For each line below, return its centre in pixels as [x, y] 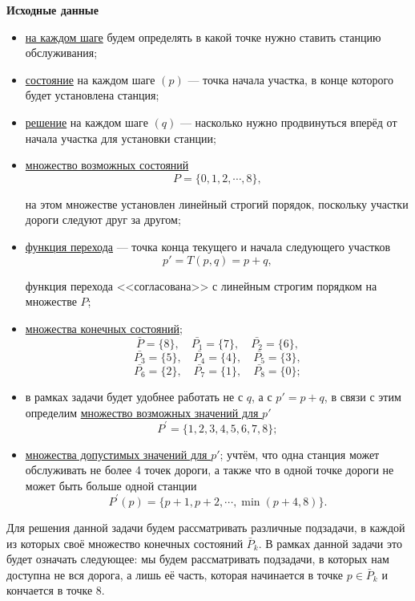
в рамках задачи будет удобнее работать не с [134, 396]
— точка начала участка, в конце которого [290, 79]
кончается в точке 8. [56, 590]
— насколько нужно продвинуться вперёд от [288, 122]
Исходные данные [52, 10]
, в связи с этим [363, 396]
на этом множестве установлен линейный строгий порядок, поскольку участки [217, 203]
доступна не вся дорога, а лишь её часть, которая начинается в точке [175, 574]
